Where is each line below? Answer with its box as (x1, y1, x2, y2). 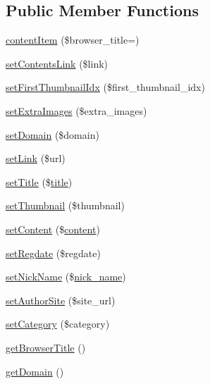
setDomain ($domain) (6, 127, 99, 142)
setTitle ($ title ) (6, 174, 73, 189)
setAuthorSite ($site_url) (6, 292, 116, 307)
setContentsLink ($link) (6, 56, 109, 70)
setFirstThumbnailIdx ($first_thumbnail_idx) (6, 80, 205, 94)
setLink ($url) (6, 151, 66, 166)
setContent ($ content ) (6, 221, 100, 236)
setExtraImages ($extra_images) (6, 103, 147, 118)
